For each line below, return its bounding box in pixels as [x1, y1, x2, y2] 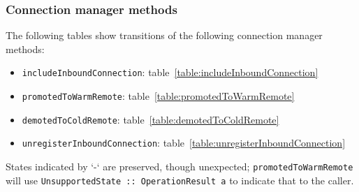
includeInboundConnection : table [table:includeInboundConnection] [22, 65, 318, 80]
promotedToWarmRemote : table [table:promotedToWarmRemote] [22, 89, 295, 103]
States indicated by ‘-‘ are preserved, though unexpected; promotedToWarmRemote [6, 159, 353, 174]
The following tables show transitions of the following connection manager [6, 28, 323, 43]
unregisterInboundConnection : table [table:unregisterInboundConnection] [22, 135, 346, 150]
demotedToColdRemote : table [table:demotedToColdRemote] [22, 112, 279, 126]
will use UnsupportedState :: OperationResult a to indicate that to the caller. [6, 172, 354, 187]
